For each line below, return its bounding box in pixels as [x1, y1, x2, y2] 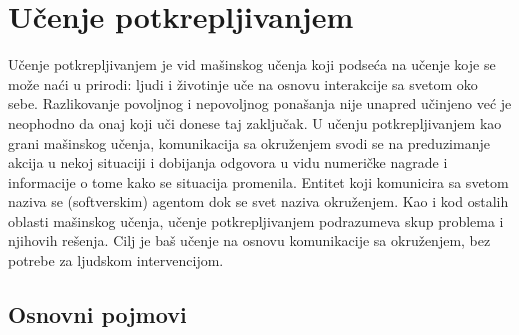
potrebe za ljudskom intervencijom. [8, 250, 224, 271]
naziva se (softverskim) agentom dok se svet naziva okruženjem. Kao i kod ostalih [8, 191, 509, 212]
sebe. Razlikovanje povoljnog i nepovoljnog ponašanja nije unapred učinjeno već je [8, 93, 512, 114]
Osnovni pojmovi [8, 299, 187, 330]
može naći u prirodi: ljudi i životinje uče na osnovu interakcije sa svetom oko [8, 73, 478, 94]
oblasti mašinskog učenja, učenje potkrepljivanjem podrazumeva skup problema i [8, 210, 504, 231]
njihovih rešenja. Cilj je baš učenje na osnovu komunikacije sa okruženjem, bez [8, 230, 491, 251]
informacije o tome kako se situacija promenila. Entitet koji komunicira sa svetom [8, 171, 509, 192]
